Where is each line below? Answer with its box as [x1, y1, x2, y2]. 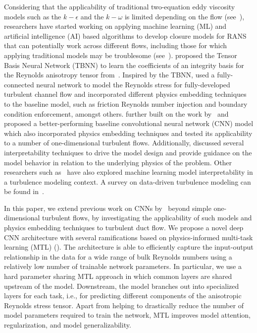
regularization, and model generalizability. [4, 320, 131, 330]
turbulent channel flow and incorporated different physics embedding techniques [4, 89, 247, 99]
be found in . [4, 186, 44, 197]
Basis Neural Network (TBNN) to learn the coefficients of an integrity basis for [4, 60, 244, 70]
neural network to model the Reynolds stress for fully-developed [36, 79, 230, 89]
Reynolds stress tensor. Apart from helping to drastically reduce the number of [4, 300, 244, 310]
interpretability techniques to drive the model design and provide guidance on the [4, 147, 252, 157]
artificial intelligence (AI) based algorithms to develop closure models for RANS [4, 30, 247, 41]
